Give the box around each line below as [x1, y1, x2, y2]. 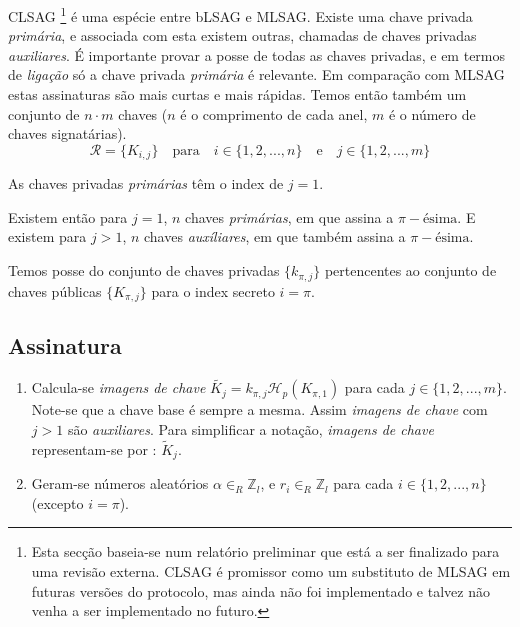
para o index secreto [151, 280, 275, 301]
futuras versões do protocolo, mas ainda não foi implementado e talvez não [31, 580, 490, 601]
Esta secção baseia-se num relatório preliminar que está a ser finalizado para [31, 541, 500, 562]
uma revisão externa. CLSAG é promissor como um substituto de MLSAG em [31, 561, 511, 582]
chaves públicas [8, 280, 102, 301]
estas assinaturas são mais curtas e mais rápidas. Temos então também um [8, 84, 467, 105]
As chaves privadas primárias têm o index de [8, 173, 284, 194]
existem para [8, 226, 87, 247]
